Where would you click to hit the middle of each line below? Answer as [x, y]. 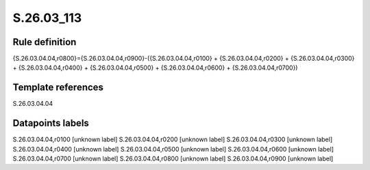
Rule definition [45, 42]
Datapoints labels [51, 123]
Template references [58, 88]
